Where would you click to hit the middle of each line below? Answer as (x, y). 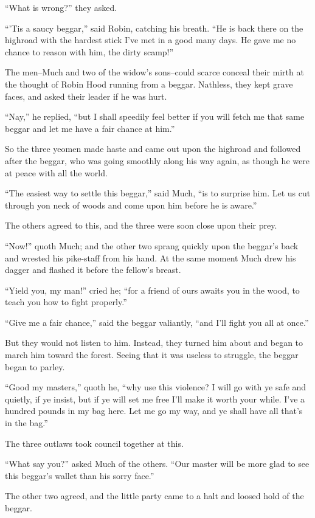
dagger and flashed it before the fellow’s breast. (93, 270)
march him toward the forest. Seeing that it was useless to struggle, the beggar (152, 355)
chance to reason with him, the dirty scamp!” (89, 51)
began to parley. (35, 366)
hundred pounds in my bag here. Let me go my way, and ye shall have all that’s (154, 411)
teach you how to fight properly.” (66, 302)
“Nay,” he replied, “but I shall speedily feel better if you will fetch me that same (155, 116)
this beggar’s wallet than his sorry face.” (80, 475)
